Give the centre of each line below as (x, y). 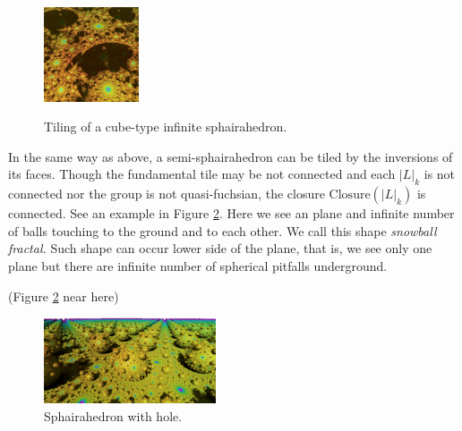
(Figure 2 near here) (64, 296)
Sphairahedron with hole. (113, 415)
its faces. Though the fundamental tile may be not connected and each (202, 174)
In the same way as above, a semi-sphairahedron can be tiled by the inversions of (231, 156)
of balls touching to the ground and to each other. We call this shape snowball (222, 230)
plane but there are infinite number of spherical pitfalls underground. (198, 265)
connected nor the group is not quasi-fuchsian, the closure (167, 194)
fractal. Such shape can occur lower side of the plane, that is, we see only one (220, 248)
